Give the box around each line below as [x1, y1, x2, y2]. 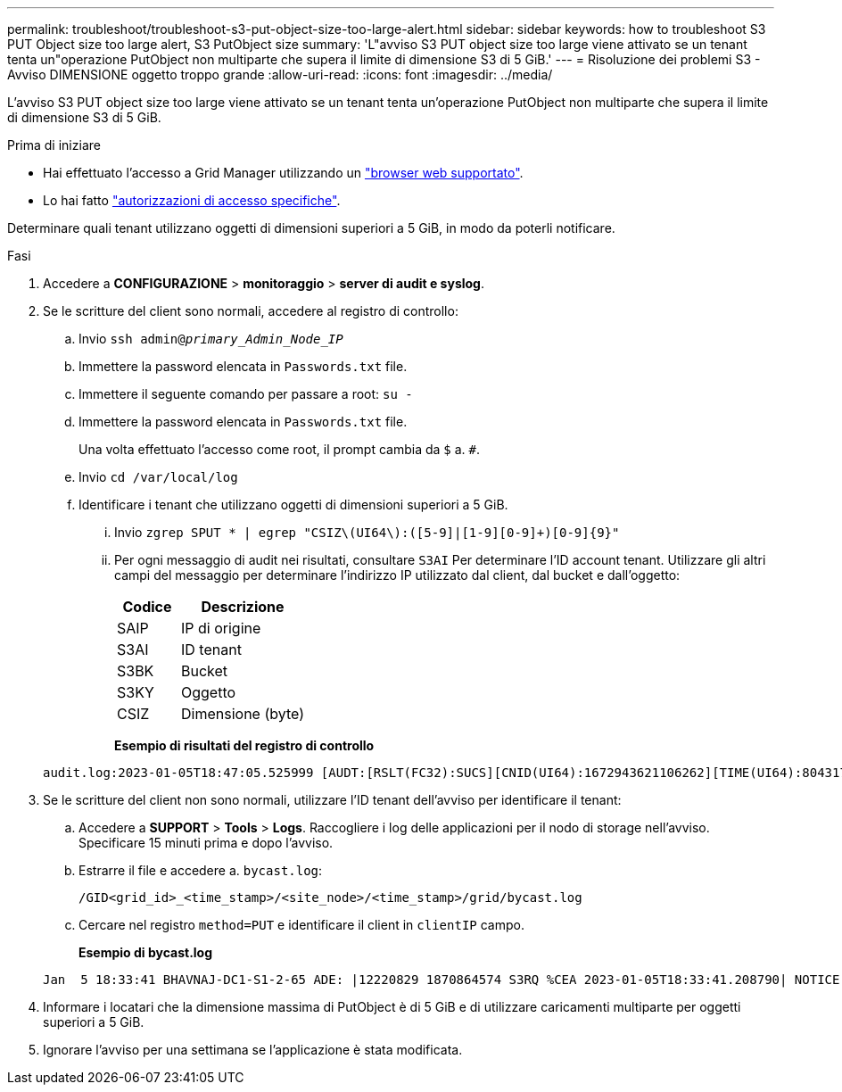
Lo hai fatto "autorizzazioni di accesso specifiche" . [43, 193, 341, 208]
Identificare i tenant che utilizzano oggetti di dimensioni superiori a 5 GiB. [78, 497, 508, 512]
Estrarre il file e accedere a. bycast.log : [78, 863, 323, 878]
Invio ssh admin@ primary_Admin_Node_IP [78, 331, 343, 346]
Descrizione [201, 598, 285, 616]
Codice [122, 598, 172, 616]
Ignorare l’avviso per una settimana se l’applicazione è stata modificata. [43, 1042, 463, 1057]
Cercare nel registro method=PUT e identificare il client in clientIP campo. [78, 917, 524, 932]
